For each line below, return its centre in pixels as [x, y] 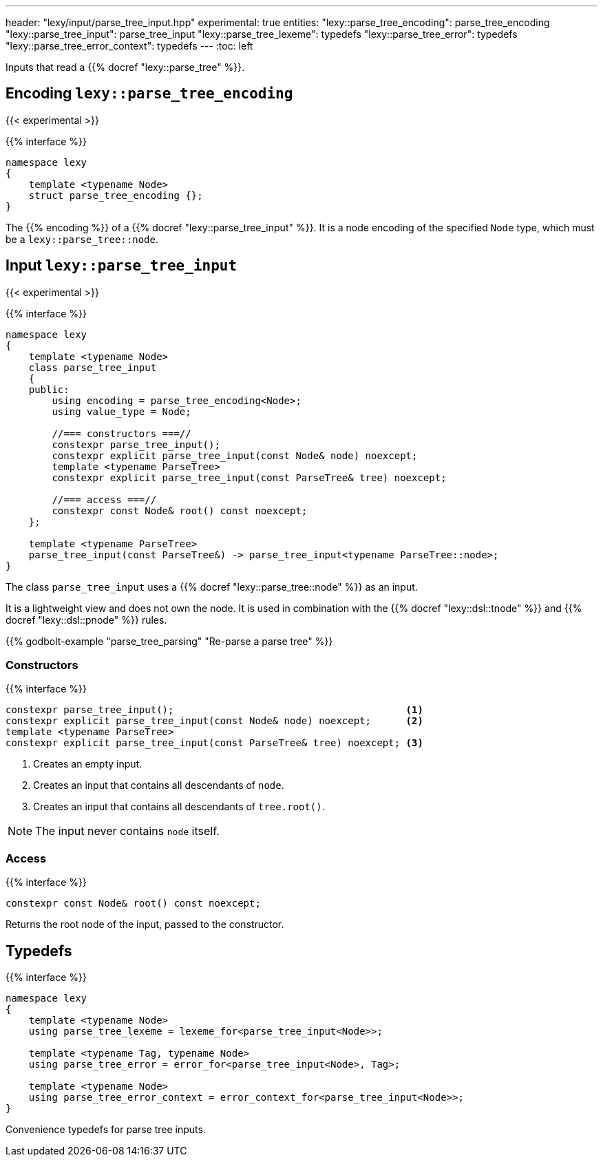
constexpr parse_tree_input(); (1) [214, 710]
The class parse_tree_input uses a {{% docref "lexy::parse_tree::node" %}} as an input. [212, 587]
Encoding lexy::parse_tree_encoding [149, 94]
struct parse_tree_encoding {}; [116, 195]
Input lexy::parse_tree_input [121, 266]
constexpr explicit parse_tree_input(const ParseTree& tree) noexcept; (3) [214, 743]
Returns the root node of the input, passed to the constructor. [145, 925]
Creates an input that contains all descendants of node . [159, 785]
